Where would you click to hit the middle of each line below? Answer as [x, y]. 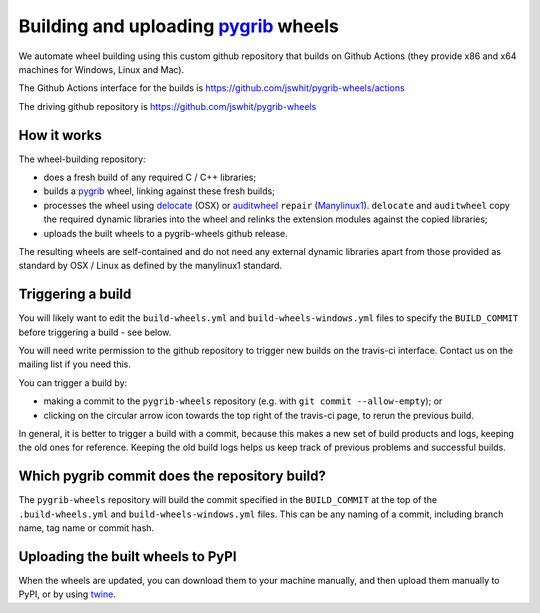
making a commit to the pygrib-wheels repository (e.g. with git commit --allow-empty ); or [243, 401]
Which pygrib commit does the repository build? [172, 476]
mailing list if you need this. [75, 364]
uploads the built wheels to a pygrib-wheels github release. [166, 233]
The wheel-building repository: [82, 159]
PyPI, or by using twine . [67, 594]
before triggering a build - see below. [95, 332]
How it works [60, 135]
